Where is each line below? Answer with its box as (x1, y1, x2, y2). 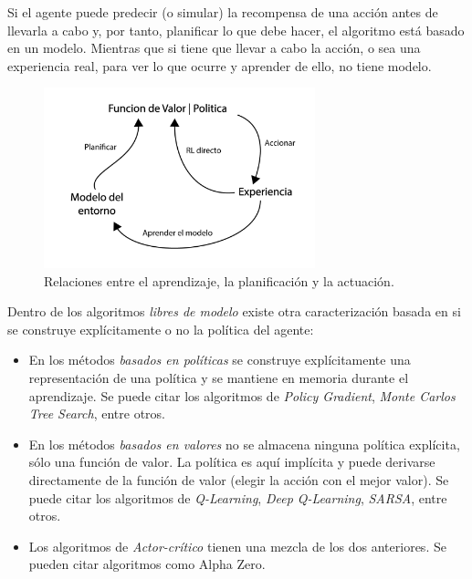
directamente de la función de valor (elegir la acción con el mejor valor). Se (28, 470, 449, 489)
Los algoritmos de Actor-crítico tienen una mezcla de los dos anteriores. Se (28, 536, 446, 555)
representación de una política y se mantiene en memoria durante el (28, 368, 409, 387)
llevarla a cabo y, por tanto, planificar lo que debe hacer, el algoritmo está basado (7, 20, 465, 39)
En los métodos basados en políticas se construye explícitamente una (28, 350, 411, 369)
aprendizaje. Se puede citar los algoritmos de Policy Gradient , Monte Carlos (28, 386, 456, 405)
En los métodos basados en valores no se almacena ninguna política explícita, (28, 434, 460, 453)
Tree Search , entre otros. (28, 404, 165, 423)
